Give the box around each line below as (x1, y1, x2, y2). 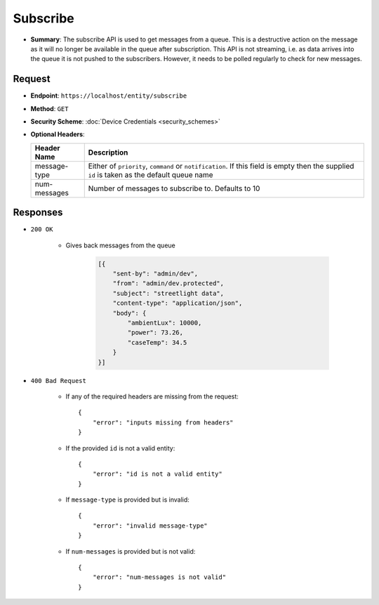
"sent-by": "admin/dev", (112, 270, 199, 278)
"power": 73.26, (127, 329, 184, 337)
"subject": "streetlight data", (112, 289, 225, 297)
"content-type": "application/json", (112, 299, 243, 307)
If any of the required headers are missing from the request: (65, 392, 239, 401)
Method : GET (30, 104, 69, 112)
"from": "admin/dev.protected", (112, 280, 225, 287)
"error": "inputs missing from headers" (92, 418, 234, 427)
